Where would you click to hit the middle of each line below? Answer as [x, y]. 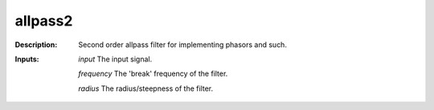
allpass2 [44, 21]
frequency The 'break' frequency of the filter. [153, 74]
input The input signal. [115, 59]
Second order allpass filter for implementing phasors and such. [182, 45]
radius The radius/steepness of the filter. [146, 88]
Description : [36, 45]
